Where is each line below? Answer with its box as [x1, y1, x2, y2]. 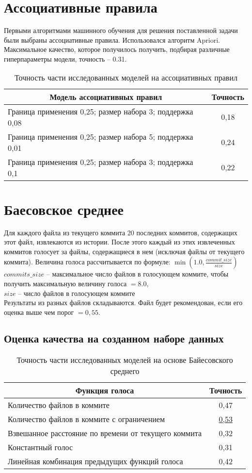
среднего [110, 365, 140, 376]
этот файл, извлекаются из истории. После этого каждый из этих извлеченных [4, 237, 235, 247]
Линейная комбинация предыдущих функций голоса [8, 455, 183, 467]
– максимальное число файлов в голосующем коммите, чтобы [46, 269, 229, 279]
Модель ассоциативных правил [49, 91, 162, 102]
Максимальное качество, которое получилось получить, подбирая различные [4, 44, 230, 54]
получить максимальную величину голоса [4, 278, 127, 288]
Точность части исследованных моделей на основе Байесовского [16, 354, 233, 365]
